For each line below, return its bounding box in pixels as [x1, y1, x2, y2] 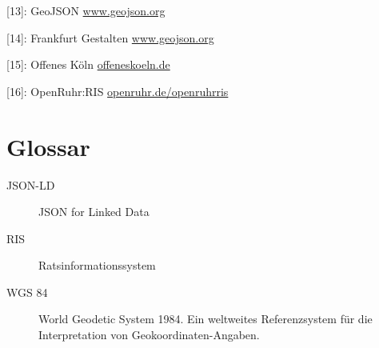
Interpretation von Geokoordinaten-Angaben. [38, 326, 260, 343]
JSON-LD [6, 176, 55, 193]
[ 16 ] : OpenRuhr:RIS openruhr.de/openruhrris [6, 82, 229, 99]
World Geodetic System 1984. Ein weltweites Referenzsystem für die [38, 310, 373, 327]
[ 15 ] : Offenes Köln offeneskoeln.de [6, 56, 170, 73]
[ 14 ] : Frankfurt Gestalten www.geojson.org [6, 29, 214, 46]
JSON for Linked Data [38, 203, 150, 220]
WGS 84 [6, 283, 48, 300]
